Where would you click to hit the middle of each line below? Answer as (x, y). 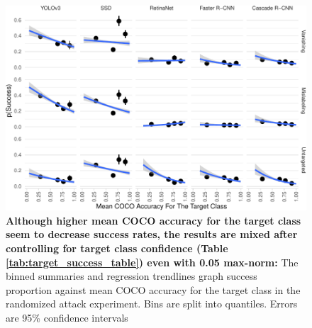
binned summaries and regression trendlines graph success (132, 276)
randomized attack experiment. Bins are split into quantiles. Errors (152, 304)
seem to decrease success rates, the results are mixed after (152, 234)
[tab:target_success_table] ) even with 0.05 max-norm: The (152, 262)
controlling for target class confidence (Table (117, 248)
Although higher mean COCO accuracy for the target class (154, 220)
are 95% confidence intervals (67, 317)
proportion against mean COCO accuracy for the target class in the (153, 289)
